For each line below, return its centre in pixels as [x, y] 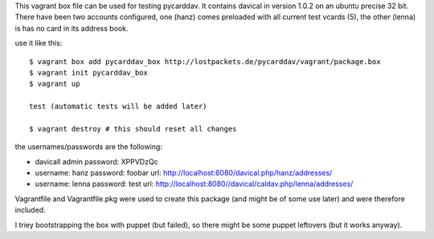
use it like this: [39, 43]
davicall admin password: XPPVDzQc [96, 161]
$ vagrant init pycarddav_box [89, 73]
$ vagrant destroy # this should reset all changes [133, 129]
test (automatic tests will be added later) [119, 107]
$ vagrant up [55, 84]
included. [30, 210]
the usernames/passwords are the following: [88, 147]
